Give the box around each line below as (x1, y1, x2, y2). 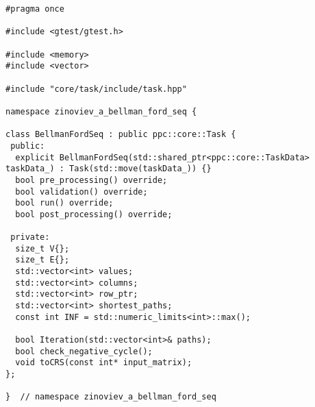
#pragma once (5, 4, 64, 14)
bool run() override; (15, 198, 114, 208)
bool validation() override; (15, 186, 148, 197)
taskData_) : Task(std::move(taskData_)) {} (5, 164, 212, 174)
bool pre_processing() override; (15, 175, 168, 185)
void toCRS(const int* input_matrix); (15, 358, 192, 368)
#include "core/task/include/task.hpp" (5, 84, 187, 94)
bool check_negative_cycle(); (15, 346, 153, 356)
